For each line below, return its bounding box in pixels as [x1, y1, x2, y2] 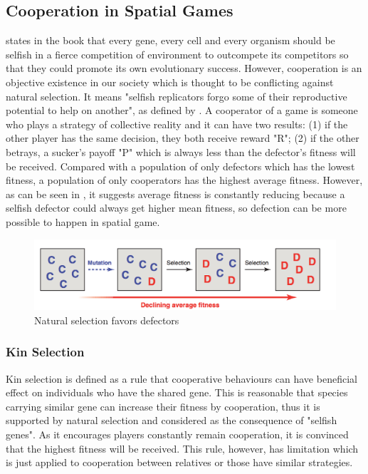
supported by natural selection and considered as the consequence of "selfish [6, 413, 337, 428]
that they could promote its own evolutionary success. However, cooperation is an [6, 61, 362, 76]
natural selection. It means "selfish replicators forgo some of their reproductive [6, 88, 347, 103]
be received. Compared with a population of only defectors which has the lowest [6, 158, 355, 173]
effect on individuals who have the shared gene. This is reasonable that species [6, 385, 348, 400]
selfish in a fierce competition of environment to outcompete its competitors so [6, 46, 349, 61]
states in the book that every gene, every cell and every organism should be [6, 33, 335, 48]
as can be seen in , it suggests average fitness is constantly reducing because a [6, 186, 345, 201]
